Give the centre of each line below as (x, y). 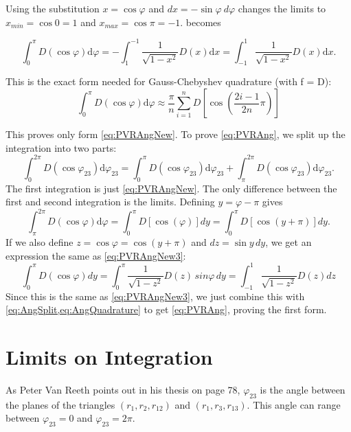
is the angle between (303, 389)
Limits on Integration (109, 356)
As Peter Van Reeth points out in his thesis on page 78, (123, 389)
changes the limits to (282, 8)
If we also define (39, 242)
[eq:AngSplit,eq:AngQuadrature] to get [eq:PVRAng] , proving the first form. (166, 309)
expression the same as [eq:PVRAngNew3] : (96, 255)
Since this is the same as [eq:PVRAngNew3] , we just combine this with (155, 296)
